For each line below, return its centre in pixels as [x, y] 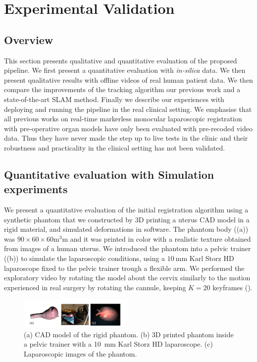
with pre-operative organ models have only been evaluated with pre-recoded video [128, 128]
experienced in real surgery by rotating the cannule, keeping [95, 287]
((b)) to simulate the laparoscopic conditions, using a [85, 258]
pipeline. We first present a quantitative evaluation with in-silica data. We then [125, 70]
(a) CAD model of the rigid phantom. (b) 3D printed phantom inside [129, 334]
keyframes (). [232, 287]
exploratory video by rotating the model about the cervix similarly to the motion [127, 278]
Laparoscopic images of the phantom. [80, 353]
